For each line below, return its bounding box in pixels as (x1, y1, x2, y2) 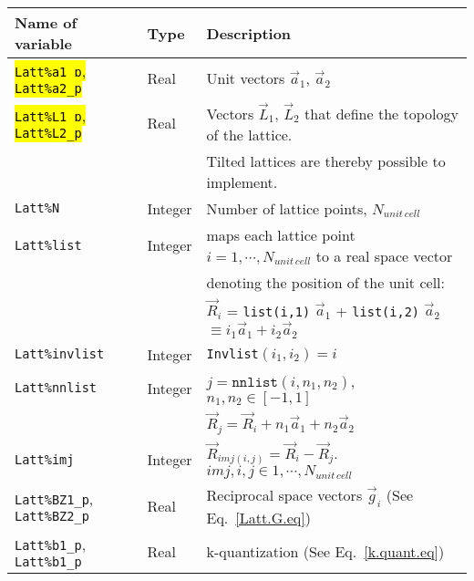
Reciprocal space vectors (206, 483, 363, 505)
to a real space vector (315, 244, 453, 266)
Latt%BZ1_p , (15, 488, 94, 510)
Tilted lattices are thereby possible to (206, 150, 446, 171)
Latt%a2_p (15, 81, 82, 96)
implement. (206, 171, 278, 192)
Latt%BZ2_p (15, 509, 89, 524)
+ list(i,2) (335, 299, 420, 321)
